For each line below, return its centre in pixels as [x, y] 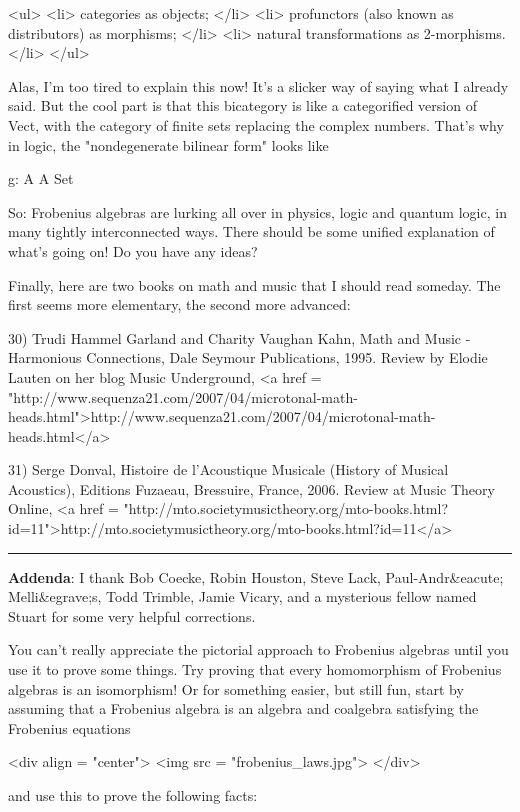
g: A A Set [41, 178]
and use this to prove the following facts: [133, 795]
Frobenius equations [69, 727]
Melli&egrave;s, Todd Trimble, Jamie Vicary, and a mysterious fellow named [242, 596]
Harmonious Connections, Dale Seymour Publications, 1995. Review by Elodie [248, 357]
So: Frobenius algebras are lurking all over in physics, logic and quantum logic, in [257, 211]
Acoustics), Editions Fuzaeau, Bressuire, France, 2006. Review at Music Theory [251, 488]
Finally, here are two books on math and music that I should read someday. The [254, 284]
